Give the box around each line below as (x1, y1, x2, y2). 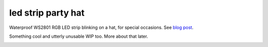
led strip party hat (9, 7, 85, 18)
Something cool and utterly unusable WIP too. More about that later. (9, 33, 148, 39)
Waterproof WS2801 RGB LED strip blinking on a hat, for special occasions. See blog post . (9, 24, 194, 30)
